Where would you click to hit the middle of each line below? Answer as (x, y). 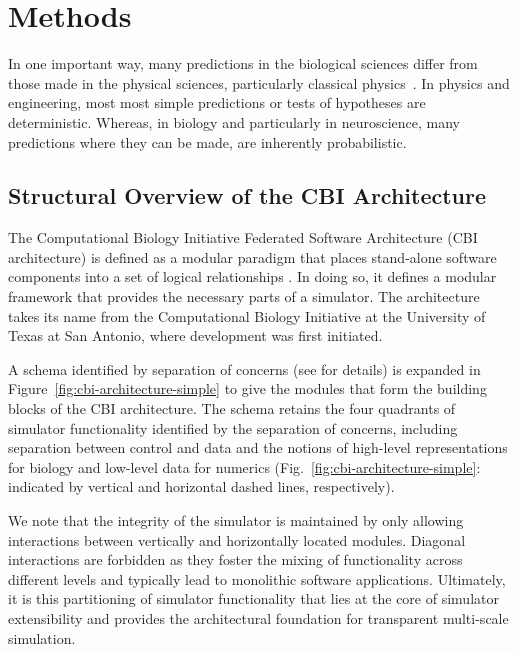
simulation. (42, 637)
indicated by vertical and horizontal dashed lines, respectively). (201, 486)
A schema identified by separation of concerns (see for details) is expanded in (244, 368)
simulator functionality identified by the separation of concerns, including (233, 427)
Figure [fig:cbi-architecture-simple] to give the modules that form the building (247, 388)
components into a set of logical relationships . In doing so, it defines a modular (252, 276)
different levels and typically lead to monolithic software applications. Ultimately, (257, 578)
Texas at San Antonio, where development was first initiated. (195, 335)
